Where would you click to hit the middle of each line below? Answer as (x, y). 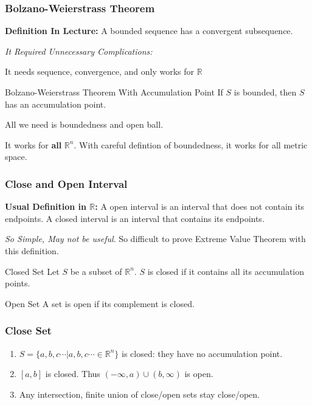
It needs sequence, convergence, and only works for (100, 71)
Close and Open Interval (66, 183)
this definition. (32, 250)
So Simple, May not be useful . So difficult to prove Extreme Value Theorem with (155, 239)
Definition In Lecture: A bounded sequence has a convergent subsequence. (149, 31)
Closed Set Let (32, 271)
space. (16, 157)
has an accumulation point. (56, 104)
